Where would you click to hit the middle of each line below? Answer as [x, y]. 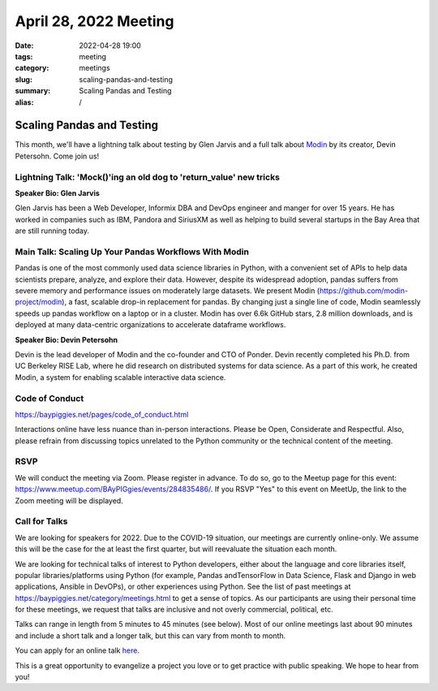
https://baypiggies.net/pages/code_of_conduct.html [102, 414]
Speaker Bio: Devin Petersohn [66, 339]
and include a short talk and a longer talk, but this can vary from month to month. [150, 635]
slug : [24, 79]
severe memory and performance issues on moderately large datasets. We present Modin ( [167, 291]
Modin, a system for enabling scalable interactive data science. [120, 377]
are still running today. [52, 231]
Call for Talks [41, 521]
